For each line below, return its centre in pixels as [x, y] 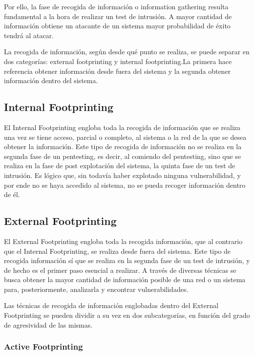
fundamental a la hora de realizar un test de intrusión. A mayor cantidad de [118, 16]
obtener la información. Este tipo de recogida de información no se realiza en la [123, 146]
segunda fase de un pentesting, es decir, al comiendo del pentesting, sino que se [123, 156]
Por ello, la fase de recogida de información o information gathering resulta [116, 6]
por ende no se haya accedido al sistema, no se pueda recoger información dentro [125, 185]
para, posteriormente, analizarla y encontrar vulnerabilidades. [96, 289]
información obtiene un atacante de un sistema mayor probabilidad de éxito [117, 26]
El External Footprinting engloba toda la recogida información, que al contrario [123, 241]
